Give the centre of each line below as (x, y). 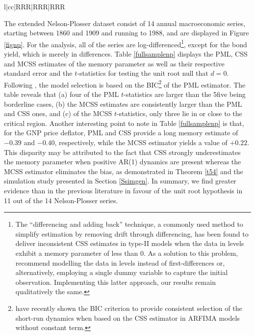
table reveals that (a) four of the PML (62, 94)
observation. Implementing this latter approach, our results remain (115, 282)
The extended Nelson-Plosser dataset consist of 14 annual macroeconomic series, (125, 23)
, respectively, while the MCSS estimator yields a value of (141, 142)
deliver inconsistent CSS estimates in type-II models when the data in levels (130, 243)
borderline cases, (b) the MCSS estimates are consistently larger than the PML (123, 104)
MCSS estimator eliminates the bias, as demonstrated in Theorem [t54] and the (124, 171)
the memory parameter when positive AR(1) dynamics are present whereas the (123, 162)
